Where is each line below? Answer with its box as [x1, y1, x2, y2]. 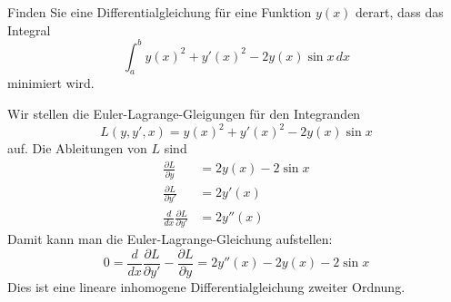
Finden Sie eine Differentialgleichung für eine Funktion [7, 3, 312, 21]
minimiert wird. [7, 73, 95, 93]
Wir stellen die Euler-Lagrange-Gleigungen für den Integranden [7, 104, 361, 123]
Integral [7, 20, 51, 39]
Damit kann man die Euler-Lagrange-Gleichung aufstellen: [7, 229, 333, 248]
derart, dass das [356, 3, 444, 21]
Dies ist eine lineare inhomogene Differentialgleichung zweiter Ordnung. [7, 278, 406, 296]
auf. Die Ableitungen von [7, 139, 147, 158]
